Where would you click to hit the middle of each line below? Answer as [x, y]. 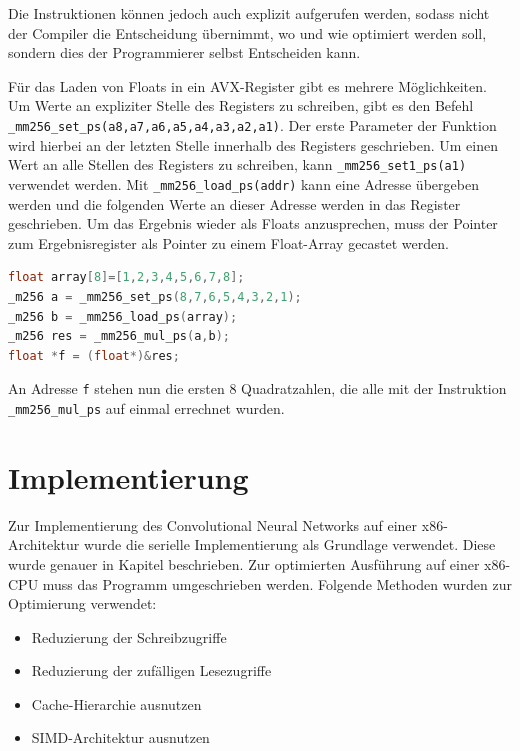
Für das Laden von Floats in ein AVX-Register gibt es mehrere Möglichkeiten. [247, 85]
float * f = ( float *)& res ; [94, 355]
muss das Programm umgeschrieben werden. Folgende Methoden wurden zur [277, 583]
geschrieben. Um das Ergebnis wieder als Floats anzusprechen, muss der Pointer [253, 223]
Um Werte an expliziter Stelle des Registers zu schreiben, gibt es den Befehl [241, 105]
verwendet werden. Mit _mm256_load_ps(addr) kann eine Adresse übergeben [243, 183]
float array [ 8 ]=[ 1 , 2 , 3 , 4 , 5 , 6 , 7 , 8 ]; [126, 277]
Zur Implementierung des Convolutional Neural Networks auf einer [213, 524]
